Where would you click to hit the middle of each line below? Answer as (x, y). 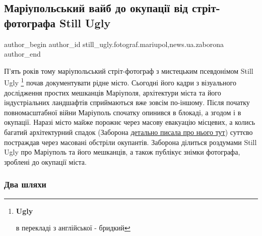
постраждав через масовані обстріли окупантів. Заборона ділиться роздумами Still (130, 142)
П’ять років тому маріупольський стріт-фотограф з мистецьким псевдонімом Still (129, 70)
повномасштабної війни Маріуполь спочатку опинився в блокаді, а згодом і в (123, 112)
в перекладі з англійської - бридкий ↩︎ (73, 228)
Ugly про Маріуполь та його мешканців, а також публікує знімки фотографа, (122, 152)
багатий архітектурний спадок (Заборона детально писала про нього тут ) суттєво (128, 132)
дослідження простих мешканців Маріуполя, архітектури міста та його (113, 92)
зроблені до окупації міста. (45, 161)
